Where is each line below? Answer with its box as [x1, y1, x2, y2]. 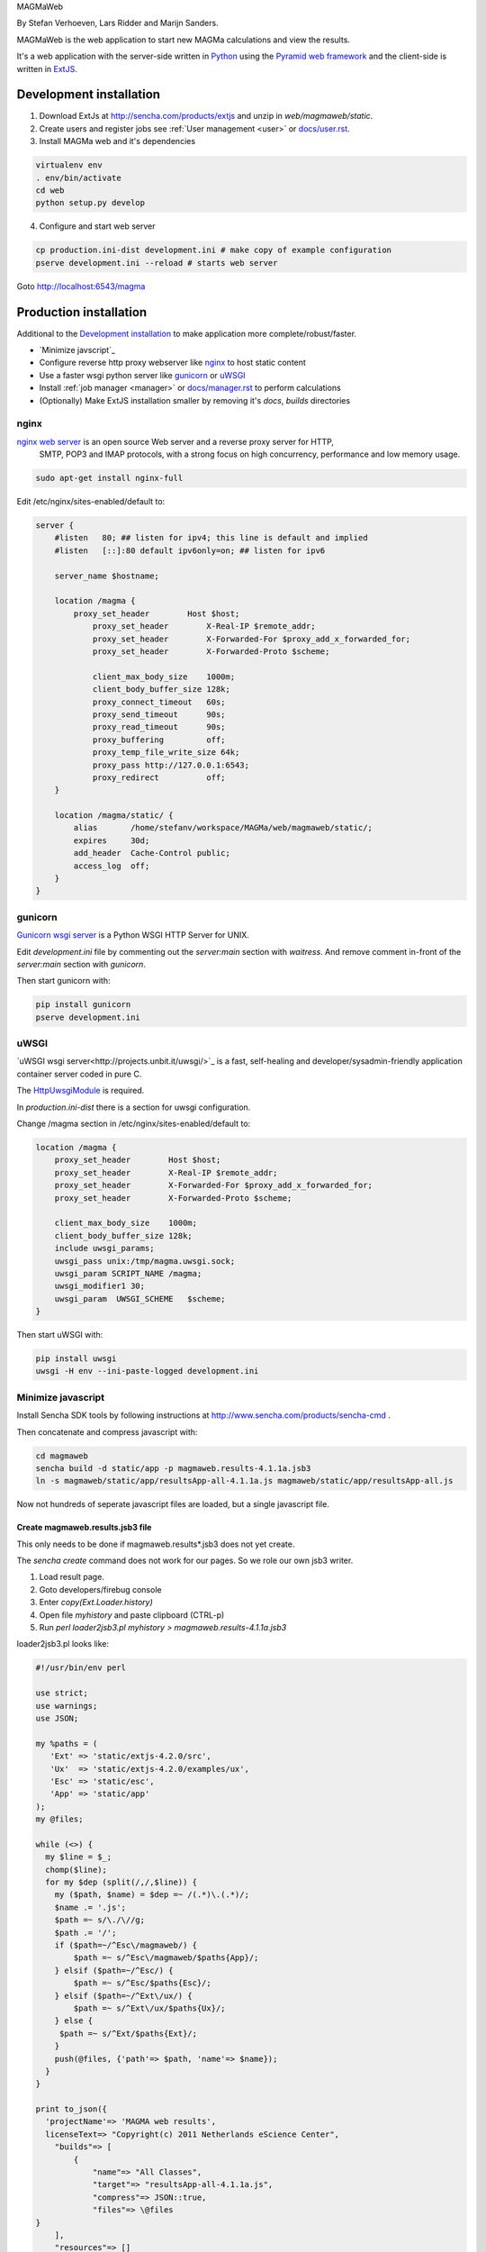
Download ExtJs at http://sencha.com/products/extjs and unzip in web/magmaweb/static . [39, 111, 373, 122]
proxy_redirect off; [92, 772, 226, 783]
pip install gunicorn [35, 1000, 131, 1010]
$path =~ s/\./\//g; [54, 1915, 146, 1925]
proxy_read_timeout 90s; [92, 722, 226, 732]
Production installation [16, 304, 148, 320]
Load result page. [39, 1572, 105, 1583]
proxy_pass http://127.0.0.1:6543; [92, 759, 249, 770]
